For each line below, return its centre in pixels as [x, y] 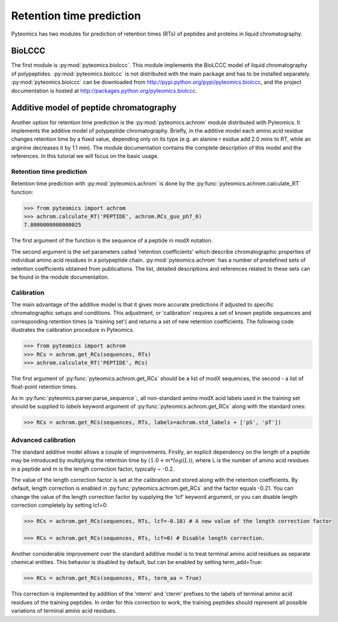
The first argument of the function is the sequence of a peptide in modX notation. [112, 241]
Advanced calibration [43, 440]
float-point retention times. [44, 387]
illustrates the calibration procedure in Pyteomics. [73, 330]
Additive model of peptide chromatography [94, 108]
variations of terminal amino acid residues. [64, 611]
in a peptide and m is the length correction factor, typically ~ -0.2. [93, 469]
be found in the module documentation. [60, 277]
